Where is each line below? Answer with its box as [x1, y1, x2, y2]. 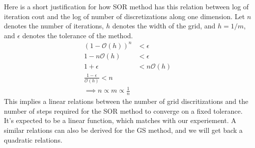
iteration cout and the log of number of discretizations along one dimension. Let [4, 11, 245, 21]
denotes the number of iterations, [4, 21, 104, 31]
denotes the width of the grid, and [112, 21, 216, 31]
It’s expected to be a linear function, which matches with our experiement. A [4, 115, 236, 125]
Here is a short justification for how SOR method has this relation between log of [4, 1, 249, 11]
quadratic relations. [4, 134, 62, 145]
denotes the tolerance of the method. [22, 30, 133, 40]
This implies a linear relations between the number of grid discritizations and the [4, 96, 249, 106]
